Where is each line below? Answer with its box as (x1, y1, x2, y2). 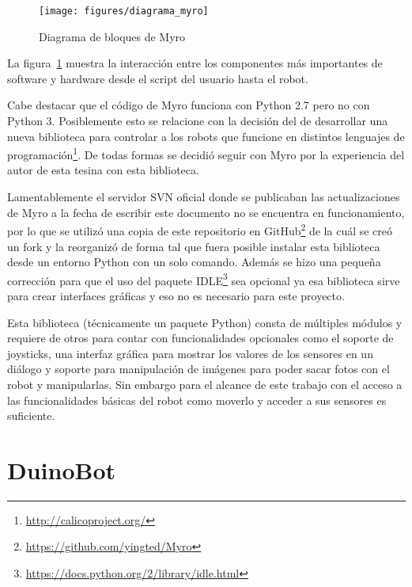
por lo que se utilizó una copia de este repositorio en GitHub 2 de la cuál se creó (7, 220, 393, 238)
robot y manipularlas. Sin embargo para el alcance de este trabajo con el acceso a (7, 375, 403, 392)
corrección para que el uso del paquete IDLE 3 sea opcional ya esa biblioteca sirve (7, 269, 400, 288)
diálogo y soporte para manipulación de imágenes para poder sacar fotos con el (7, 360, 390, 377)
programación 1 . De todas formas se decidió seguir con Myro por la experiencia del (7, 144, 405, 162)
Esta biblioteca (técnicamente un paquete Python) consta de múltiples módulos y (7, 314, 403, 330)
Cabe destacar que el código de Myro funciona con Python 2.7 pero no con (7, 97, 370, 113)
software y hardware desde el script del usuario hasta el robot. (7, 70, 308, 86)
